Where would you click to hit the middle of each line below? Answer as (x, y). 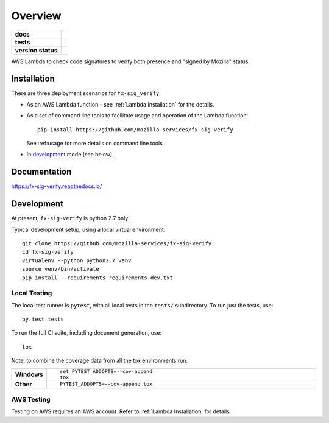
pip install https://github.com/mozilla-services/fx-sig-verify (136, 130)
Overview (36, 16)
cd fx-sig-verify (48, 252)
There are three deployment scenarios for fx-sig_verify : (86, 93)
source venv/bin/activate (61, 269)
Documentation (41, 172)
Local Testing (32, 293)
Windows (29, 374)
